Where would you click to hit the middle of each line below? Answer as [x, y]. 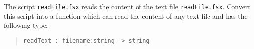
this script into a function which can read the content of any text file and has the [126, 16]
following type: [26, 25]
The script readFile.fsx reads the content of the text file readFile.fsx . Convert [127, 6]
